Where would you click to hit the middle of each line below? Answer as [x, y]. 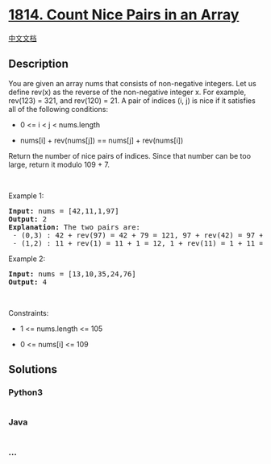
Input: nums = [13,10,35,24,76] [72, 274]
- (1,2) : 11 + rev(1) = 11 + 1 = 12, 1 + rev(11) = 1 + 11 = [138, 243]
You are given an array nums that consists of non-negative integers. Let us [132, 83]
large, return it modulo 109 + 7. [59, 164]
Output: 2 [27, 219]
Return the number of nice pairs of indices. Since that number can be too [130, 155]
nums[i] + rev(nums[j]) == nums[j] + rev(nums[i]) [102, 140]
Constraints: [29, 313]
